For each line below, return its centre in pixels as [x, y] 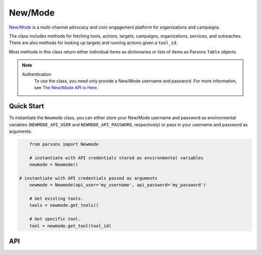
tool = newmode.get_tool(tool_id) [70, 226]
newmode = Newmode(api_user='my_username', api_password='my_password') [118, 185]
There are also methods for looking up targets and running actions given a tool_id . [93, 43]
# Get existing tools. [56, 199]
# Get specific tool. [55, 219]
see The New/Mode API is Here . [66, 88]
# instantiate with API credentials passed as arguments [88, 178]
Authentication [37, 74]
